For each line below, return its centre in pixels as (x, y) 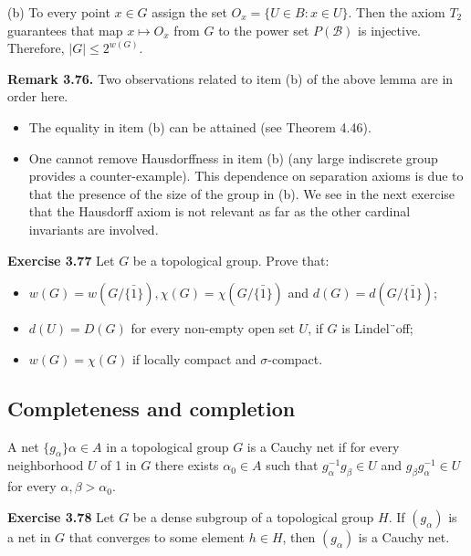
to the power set (264, 30)
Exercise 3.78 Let (61, 516)
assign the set (189, 12)
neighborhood (46, 465)
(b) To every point (59, 12)
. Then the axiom (397, 12)
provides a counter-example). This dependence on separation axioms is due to (246, 176)
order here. (38, 96)
